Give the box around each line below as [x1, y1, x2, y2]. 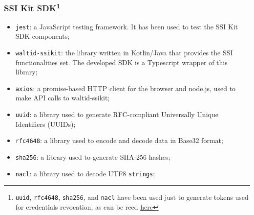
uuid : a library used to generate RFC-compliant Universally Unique [15, 109, 218, 119]
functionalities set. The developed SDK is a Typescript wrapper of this [15, 57, 228, 67]
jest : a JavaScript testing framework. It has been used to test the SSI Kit [15, 21, 238, 31]
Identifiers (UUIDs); [15, 119, 76, 129]
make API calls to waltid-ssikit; [15, 93, 110, 103]
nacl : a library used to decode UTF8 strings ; [15, 168, 155, 178]
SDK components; [15, 31, 70, 41]
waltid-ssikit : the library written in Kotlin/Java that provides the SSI [15, 47, 233, 57]
